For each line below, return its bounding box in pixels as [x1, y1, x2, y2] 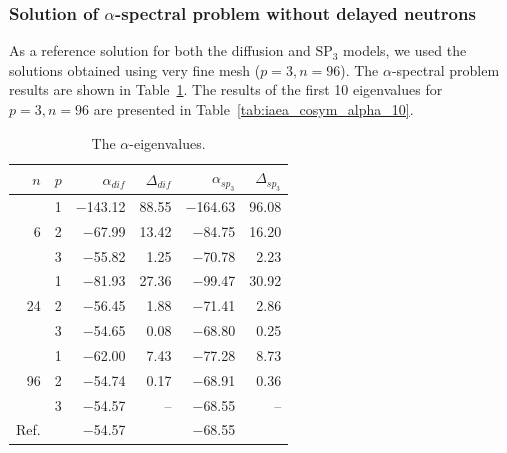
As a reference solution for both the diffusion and [9, 40, 311, 61]
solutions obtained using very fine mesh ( [9, 59, 261, 80]
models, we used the [343, 40, 467, 61]
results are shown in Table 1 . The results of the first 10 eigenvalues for [9, 79, 443, 100]
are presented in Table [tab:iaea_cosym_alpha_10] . [93, 99, 414, 119]
